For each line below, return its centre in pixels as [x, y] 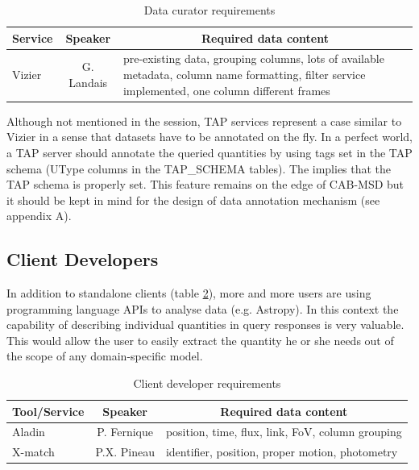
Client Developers [83, 259]
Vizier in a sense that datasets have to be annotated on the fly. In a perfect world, [210, 137]
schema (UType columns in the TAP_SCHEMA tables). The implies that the [199, 168]
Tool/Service [48, 411]
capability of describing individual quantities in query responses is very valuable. [205, 324]
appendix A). [39, 216]
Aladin [29, 432]
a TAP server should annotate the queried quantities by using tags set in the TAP [209, 152]
